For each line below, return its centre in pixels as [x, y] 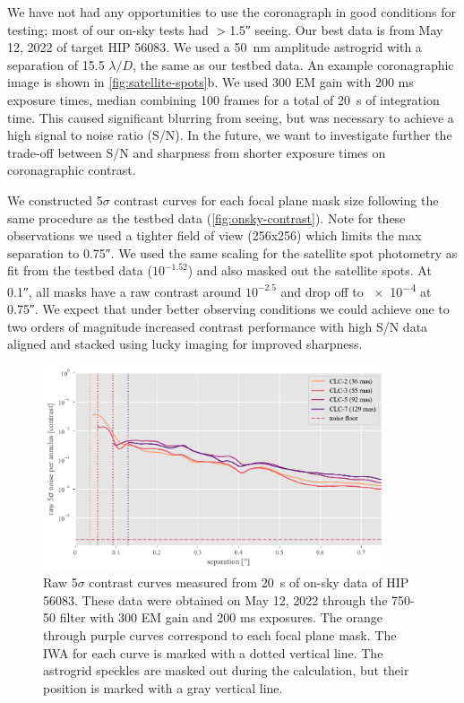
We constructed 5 [55, 200]
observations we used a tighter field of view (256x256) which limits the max [215, 235]
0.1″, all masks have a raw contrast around [125, 291]
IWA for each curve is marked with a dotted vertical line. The [213, 652]
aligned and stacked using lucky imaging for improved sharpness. [185, 344]
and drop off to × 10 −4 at [356, 290]
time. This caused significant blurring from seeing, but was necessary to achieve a [231, 117]
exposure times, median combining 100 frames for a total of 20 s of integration [223, 99]
